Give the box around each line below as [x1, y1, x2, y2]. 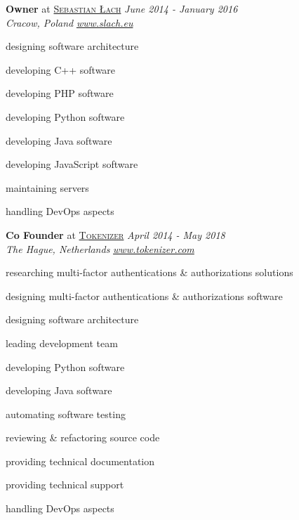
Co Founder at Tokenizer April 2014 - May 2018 [6, 227, 225, 242]
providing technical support [6, 477, 124, 492]
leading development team [6, 335, 118, 350]
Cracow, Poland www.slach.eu [6, 15, 133, 30]
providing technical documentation [6, 453, 155, 468]
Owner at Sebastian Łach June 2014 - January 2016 [6, 1, 238, 15]
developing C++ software [6, 62, 116, 77]
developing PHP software [6, 86, 114, 100]
